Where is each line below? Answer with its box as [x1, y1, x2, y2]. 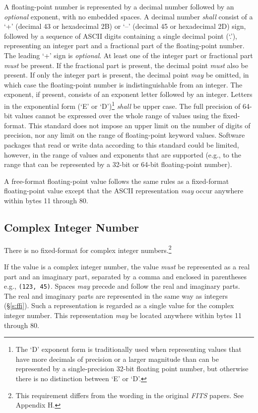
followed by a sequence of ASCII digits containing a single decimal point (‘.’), [4, 30, 238, 41]
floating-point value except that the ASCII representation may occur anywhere [4, 185, 244, 196]
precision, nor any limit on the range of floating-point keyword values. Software [4, 130, 245, 140]
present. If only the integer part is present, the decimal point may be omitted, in [4, 70, 249, 80]
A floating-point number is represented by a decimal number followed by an [4, 1, 234, 11]
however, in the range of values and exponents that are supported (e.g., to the [4, 149, 241, 160]
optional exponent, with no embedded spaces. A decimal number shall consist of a [4, 11, 253, 21]
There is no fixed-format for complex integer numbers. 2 [4, 243, 172, 255]
